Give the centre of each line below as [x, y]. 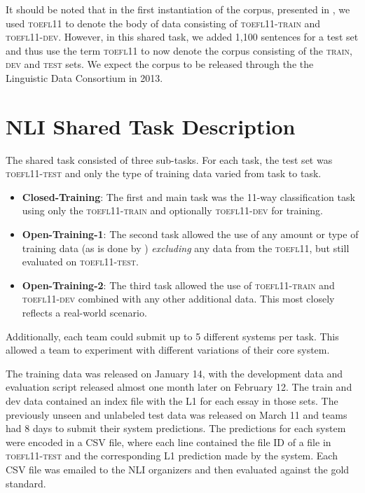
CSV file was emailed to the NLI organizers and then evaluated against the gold [178, 469]
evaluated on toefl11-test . [80, 262]
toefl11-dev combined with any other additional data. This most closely [178, 299]
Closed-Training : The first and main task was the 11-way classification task [188, 196]
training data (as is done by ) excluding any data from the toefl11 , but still [186, 248]
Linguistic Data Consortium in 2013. [84, 77]
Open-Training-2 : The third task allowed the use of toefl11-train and [178, 285]
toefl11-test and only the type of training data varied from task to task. [164, 173]
